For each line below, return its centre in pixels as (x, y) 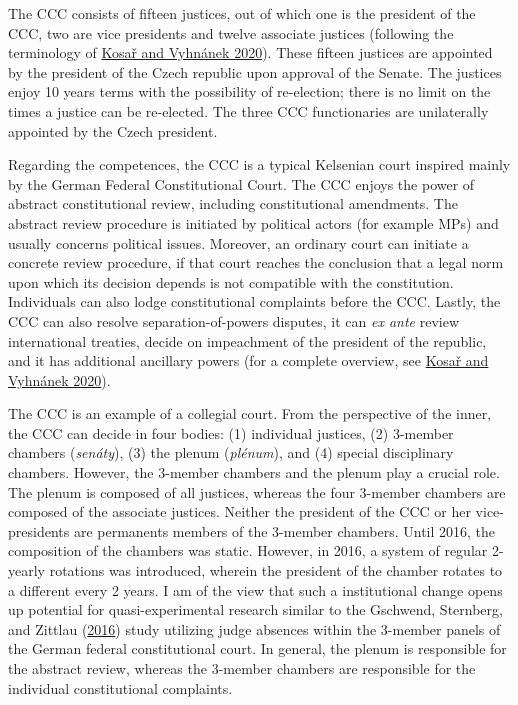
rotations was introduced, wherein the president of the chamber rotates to (276, 570)
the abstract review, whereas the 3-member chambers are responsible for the (242, 668)
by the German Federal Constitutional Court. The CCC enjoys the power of (241, 183)
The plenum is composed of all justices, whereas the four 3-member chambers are (257, 491)
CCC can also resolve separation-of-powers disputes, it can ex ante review (234, 320)
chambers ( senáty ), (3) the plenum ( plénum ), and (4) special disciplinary (231, 452)
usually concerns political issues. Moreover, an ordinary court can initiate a (238, 242)
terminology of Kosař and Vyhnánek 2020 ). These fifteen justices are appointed (250, 52)
